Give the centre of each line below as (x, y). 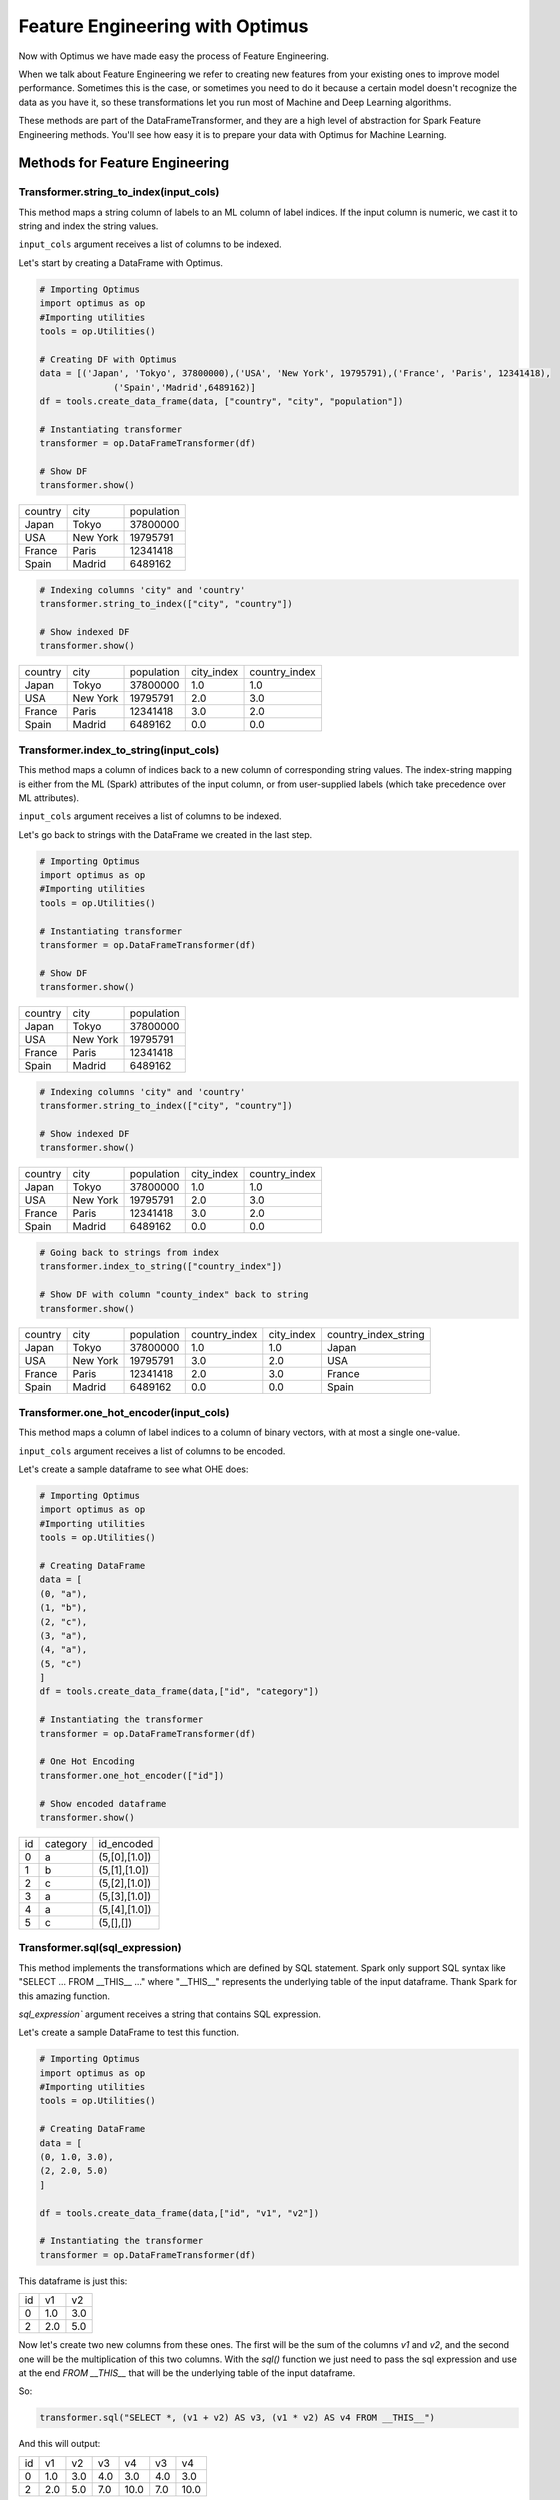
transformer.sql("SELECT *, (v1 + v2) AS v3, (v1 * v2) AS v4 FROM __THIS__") (237, 2418)
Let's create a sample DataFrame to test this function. (129, 2032)
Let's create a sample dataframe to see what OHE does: (133, 1469)
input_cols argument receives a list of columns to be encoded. (152, 1451)
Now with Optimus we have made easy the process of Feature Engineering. (174, 56)
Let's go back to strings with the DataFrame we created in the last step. (165, 834)
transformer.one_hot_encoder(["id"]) (132, 1775)
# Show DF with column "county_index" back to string (174, 1294)
